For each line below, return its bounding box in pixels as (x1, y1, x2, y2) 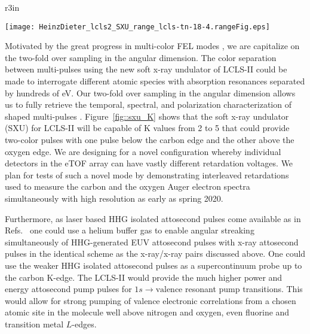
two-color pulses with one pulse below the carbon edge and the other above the (5, 133, 294, 145)
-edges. (72, 317, 97, 330)
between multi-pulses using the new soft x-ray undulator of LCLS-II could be (5, 63, 287, 75)
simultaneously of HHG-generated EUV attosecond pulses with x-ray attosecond (5, 235, 299, 248)
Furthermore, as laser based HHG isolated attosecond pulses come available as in (5, 212, 301, 224)
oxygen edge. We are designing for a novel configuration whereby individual (5, 145, 281, 157)
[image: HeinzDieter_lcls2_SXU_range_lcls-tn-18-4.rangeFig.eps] (5, 22, 270, 31)
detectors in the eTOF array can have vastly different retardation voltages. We (5, 157, 293, 169)
